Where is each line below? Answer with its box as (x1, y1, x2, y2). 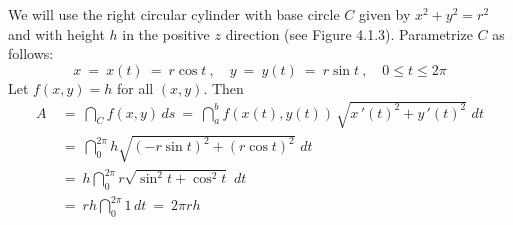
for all (116, 77, 154, 98)
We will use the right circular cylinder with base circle (8, 4, 340, 24)
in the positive (122, 23, 210, 44)
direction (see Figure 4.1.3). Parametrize (225, 23, 473, 44)
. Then (203, 77, 244, 98)
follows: (8, 43, 54, 64)
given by (359, 4, 411, 24)
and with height (8, 23, 105, 44)
